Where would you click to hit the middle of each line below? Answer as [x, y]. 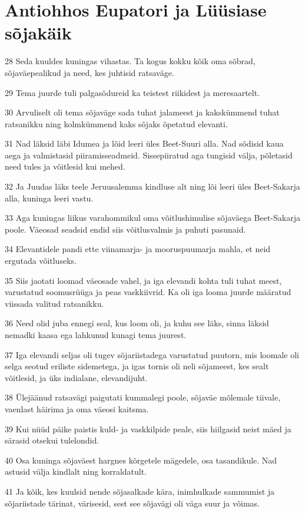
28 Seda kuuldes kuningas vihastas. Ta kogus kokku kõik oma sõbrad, [130, 61]
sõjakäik [38, 33]
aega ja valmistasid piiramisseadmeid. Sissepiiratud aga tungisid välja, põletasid [149, 155]
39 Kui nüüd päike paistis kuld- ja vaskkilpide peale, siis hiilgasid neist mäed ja [148, 428]
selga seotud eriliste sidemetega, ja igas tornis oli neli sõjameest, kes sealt [137, 366]
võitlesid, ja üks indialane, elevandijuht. [76, 377]
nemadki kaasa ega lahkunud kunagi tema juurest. [96, 335]
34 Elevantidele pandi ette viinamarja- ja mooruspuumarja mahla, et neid [138, 249]
